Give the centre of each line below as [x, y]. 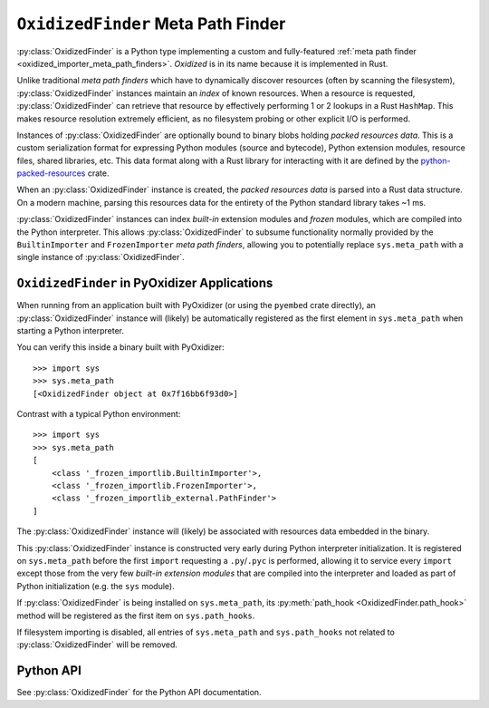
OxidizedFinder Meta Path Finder [151, 24]
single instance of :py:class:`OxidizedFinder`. [101, 257]
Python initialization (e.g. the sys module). [96, 586]
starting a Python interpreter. [70, 331]
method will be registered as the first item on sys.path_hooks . [136, 616]
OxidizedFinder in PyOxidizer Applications [145, 283]
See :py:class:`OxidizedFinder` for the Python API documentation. [139, 693]
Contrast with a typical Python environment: [99, 414]
